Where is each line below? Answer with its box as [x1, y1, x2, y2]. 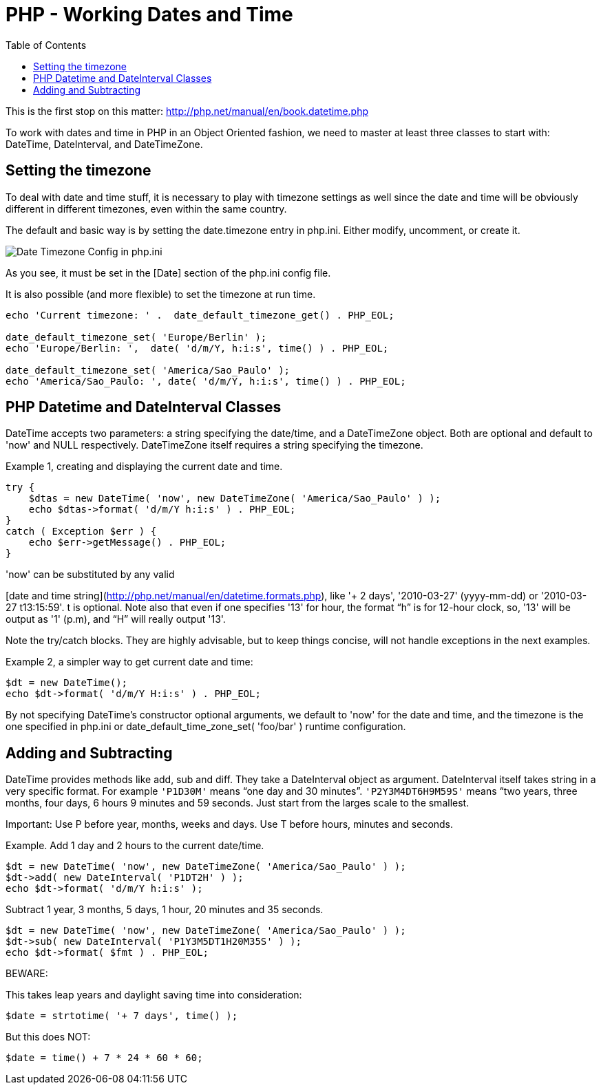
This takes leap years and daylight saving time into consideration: [6, 989, 302, 1001]
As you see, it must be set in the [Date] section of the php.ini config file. [6, 266, 331, 279]
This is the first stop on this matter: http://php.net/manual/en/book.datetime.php [6, 105, 369, 117]
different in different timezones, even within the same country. [6, 202, 287, 215]
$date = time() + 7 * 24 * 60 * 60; [6, 1052, 203, 1064]
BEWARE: [6, 968, 48, 980]
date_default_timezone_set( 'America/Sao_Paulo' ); [6, 364, 291, 376]
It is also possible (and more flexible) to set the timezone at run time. [6, 288, 316, 300]
